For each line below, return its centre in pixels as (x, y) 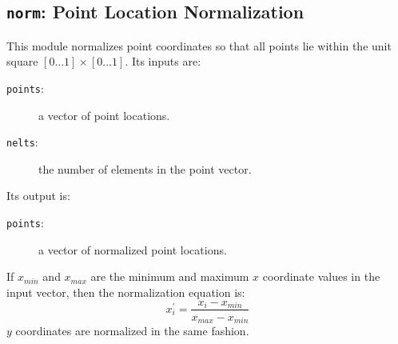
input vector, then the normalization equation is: (126, 292)
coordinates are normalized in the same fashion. (132, 331)
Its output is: (38, 196)
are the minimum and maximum (170, 276)
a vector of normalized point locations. (133, 249)
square (22, 61)
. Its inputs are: (163, 61)
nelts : (22, 142)
